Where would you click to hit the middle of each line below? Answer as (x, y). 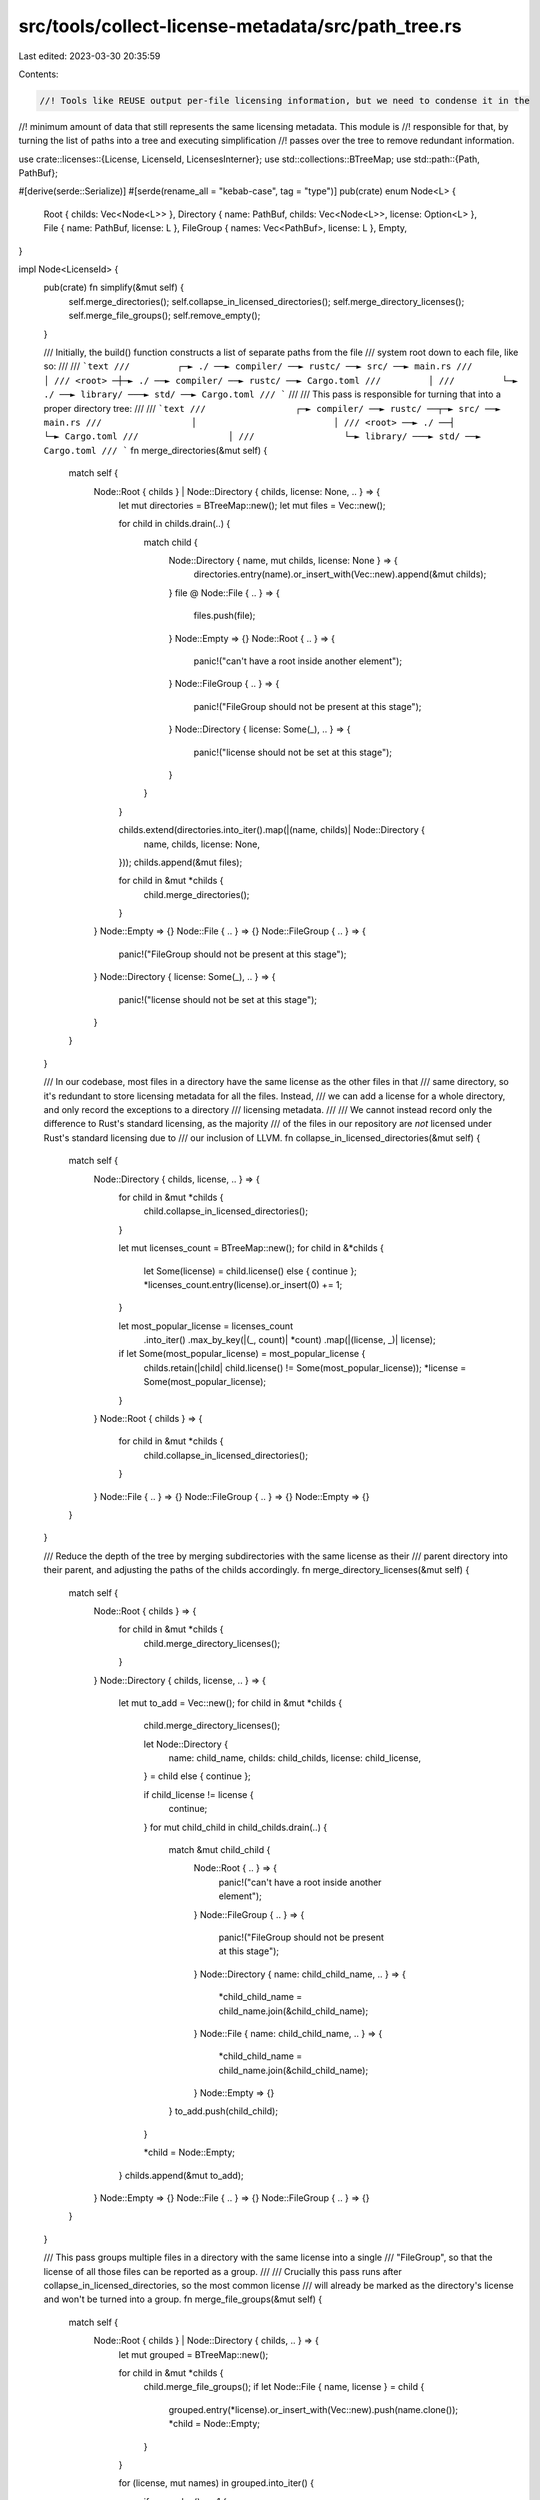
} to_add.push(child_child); (223, 2111)
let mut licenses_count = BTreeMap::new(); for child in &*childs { (251, 1248)
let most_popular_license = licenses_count (206, 1326)
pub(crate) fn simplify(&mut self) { (114, 287)
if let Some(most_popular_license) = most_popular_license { (242, 1354)
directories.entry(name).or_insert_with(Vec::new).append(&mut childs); (340, 574)
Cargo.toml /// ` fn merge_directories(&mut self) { (155, 450)
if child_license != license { (198, 1794)
